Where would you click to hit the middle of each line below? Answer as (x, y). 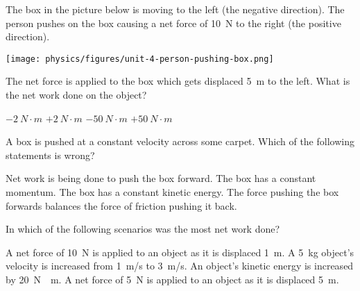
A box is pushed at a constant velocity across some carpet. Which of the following (180, 141)
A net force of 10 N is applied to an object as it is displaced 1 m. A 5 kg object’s (180, 252)
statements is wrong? (50, 155)
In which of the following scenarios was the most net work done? (143, 229)
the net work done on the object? (76, 95)
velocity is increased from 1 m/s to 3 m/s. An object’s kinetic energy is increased (180, 266)
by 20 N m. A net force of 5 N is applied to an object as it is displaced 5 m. (172, 279)
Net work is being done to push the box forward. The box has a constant (161, 178)
